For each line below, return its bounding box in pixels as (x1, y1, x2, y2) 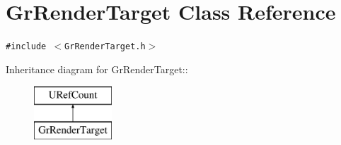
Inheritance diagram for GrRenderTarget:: (6, 61, 188, 76)
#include (6, 42, 47, 52)
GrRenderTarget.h (64, 42, 146, 52)
